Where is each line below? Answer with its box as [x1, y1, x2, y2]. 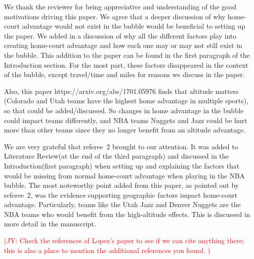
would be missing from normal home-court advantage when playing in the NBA [4, 170, 245, 180]
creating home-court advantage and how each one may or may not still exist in [4, 40, 243, 50]
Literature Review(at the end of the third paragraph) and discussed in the [4, 151, 229, 161]
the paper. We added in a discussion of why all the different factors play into [4, 30, 237, 41]
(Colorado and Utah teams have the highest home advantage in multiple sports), [4, 95, 249, 106]
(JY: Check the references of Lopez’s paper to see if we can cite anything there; [4, 235, 245, 246]
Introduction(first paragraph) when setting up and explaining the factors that [4, 160, 240, 171]
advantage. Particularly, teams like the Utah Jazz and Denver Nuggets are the [4, 199, 241, 210]
